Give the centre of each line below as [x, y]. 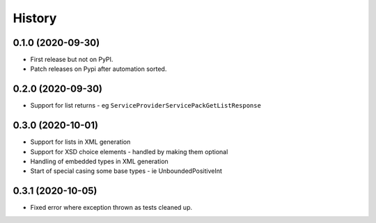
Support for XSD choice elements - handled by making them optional [129, 151]
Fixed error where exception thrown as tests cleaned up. [111, 208]
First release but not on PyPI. [72, 60]
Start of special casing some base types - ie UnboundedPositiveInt [126, 171]
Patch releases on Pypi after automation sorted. [99, 69]
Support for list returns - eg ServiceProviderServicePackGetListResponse [146, 106]
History [35, 18]
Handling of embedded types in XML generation [99, 162]
